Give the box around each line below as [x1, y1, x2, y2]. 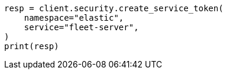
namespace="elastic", [24, 13, 124, 22]
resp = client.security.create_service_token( [4, 4, 223, 13]
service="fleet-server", [24, 22, 139, 32]
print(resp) [4, 41, 59, 51]
